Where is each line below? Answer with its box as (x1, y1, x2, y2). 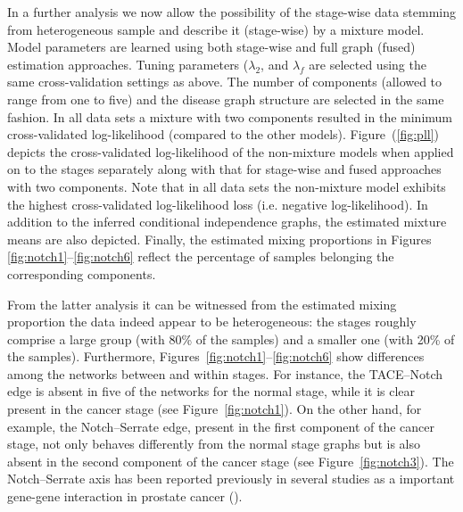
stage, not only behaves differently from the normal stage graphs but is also (7, 434, 420, 453)
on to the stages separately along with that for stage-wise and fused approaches (7, 160, 442, 178)
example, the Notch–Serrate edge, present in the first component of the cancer (7, 417, 435, 435)
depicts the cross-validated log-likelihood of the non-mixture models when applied (7, 142, 454, 161)
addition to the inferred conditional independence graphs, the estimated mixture (7, 212, 447, 231)
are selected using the (309, 54, 426, 73)
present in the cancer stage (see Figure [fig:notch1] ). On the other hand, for (7, 400, 422, 418)
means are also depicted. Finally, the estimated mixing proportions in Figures (7, 229, 432, 248)
